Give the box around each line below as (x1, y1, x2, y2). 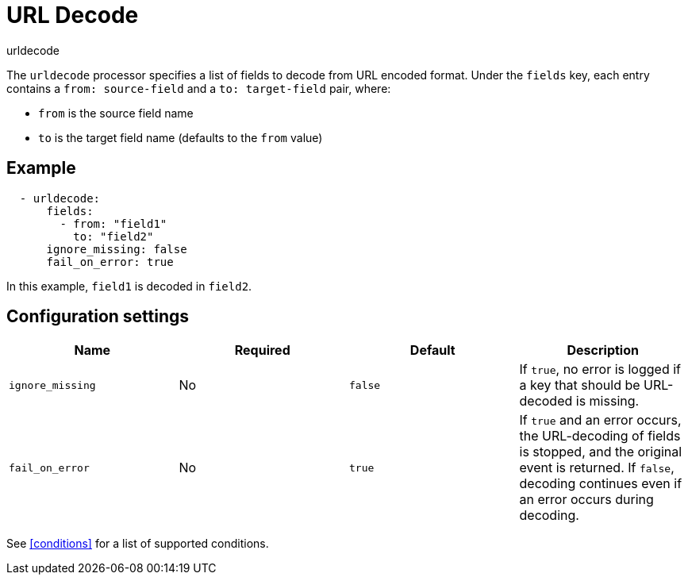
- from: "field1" (60, 217, 167, 230)
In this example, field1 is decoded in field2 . (6, 279, 252, 293)
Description (567, 342, 639, 359)
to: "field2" (73, 229, 154, 243)
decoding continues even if (519, 475, 682, 492)
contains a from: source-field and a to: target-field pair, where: (6, 81, 391, 95)
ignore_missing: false (46, 242, 187, 256)
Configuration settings (6, 306, 190, 327)
